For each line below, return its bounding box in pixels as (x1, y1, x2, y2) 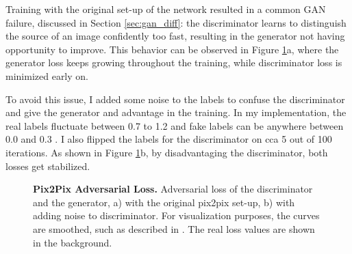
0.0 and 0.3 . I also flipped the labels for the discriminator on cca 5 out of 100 (5, 132, 332, 146)
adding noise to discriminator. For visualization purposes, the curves (33, 208, 320, 223)
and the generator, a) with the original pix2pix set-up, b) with (33, 195, 295, 209)
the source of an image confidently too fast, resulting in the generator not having (5, 29, 345, 43)
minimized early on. (5, 68, 88, 83)
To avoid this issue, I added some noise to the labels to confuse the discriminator (5, 91, 345, 106)
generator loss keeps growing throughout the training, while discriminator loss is (5, 55, 342, 70)
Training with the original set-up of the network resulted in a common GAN (5, 2, 326, 16)
